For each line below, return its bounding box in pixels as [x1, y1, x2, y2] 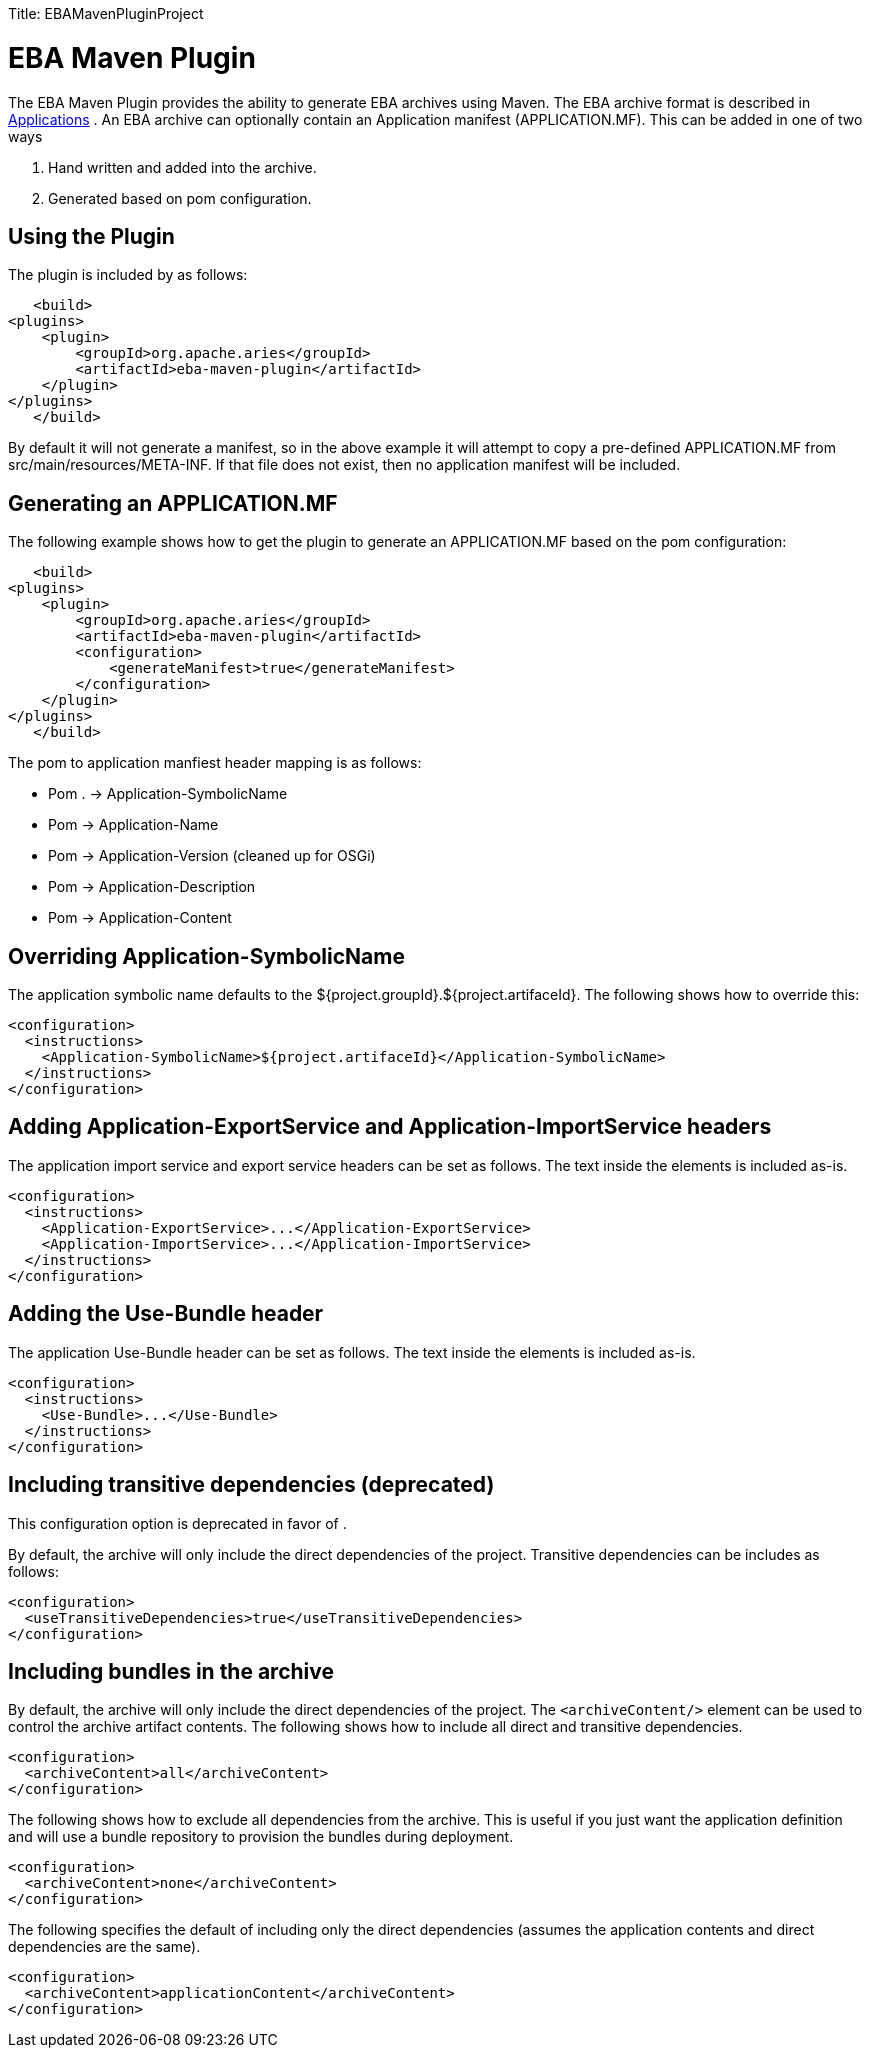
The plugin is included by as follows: [8, 266, 248, 284]
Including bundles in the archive [8, 1658, 335, 1684]
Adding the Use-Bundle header [8, 1301, 324, 1327]
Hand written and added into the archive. [48, 158, 317, 176]
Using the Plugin [8, 223, 175, 249]
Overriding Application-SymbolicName [8, 943, 405, 969]
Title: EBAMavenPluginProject [8, 5, 204, 22]
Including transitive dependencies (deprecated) [8, 1472, 495, 1498]
